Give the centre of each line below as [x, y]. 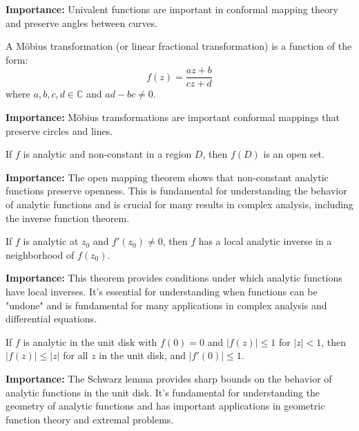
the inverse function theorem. [68, 218]
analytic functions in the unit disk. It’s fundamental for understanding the [163, 392]
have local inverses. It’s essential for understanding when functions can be [162, 291]
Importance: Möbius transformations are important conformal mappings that [173, 117]
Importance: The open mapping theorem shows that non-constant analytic [167, 177]
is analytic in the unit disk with [90, 341]
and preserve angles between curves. [82, 22]
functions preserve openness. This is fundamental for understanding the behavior [176, 191]
